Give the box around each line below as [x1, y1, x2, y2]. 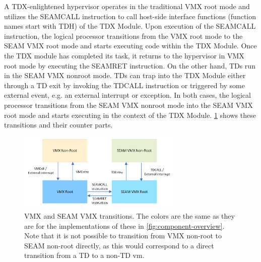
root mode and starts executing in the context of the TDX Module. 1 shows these [4, 109, 256, 120]
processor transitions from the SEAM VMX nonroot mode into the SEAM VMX [4, 99, 253, 110]
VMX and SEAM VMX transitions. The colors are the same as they [24, 211, 235, 221]
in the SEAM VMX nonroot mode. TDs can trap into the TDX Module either [4, 70, 246, 81]
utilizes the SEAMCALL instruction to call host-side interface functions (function [4, 11, 256, 21]
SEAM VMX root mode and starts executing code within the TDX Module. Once [4, 40, 257, 51]
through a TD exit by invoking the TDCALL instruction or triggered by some [4, 80, 245, 90]
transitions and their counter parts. [4, 119, 113, 130]
